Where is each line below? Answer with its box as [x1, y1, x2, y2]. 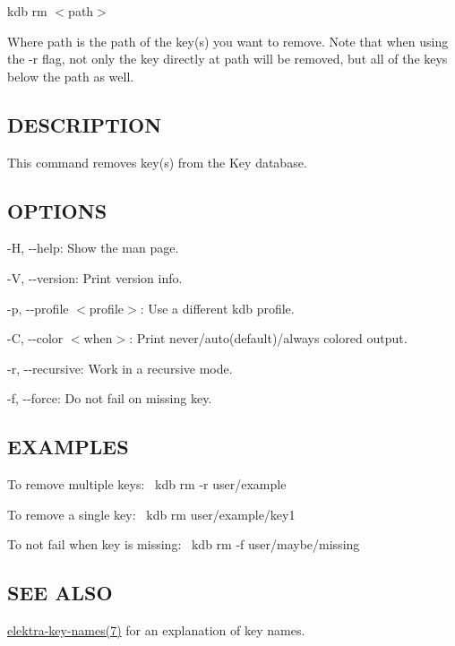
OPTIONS [7, 196, 107, 224]
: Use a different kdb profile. [140, 298, 295, 317]
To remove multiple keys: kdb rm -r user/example [7, 475, 287, 494]
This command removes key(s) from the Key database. [7, 152, 307, 171]
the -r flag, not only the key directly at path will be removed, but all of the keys [7, 49, 448, 68]
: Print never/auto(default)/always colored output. [129, 329, 408, 348]
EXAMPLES [7, 433, 129, 461]
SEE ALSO [7, 579, 113, 607]
